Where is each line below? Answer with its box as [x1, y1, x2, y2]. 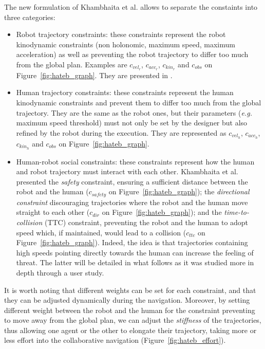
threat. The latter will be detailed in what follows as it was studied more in [16, 257, 254, 268]
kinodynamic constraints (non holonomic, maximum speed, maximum [16, 39, 235, 49]
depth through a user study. [16, 267, 104, 278]
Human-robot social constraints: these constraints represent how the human [16, 156, 255, 167]
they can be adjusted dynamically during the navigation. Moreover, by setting [4, 295, 250, 305]
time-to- [224, 207, 249, 217]
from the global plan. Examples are [16, 59, 127, 69]
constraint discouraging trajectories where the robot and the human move [16, 196, 248, 207]
